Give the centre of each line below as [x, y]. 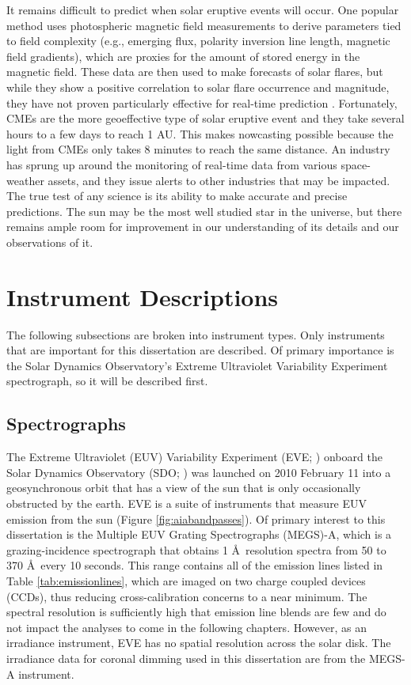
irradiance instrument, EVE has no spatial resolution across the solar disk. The [199, 643]
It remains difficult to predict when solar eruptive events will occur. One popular [203, 9]
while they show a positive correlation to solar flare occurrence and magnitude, [198, 87]
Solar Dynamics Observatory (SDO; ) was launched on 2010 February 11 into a [199, 472]
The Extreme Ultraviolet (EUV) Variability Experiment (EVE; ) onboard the [194, 457]
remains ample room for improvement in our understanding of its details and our [203, 227]
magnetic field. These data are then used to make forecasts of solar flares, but [195, 72]
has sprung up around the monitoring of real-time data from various [172, 164]
